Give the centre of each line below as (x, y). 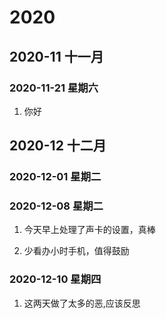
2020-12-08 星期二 (56, 206)
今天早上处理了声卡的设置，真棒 (89, 230)
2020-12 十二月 (58, 146)
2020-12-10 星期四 (55, 279)
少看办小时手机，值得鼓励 (76, 251)
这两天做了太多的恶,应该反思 (82, 303)
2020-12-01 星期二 (55, 177)
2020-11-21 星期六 (54, 88)
